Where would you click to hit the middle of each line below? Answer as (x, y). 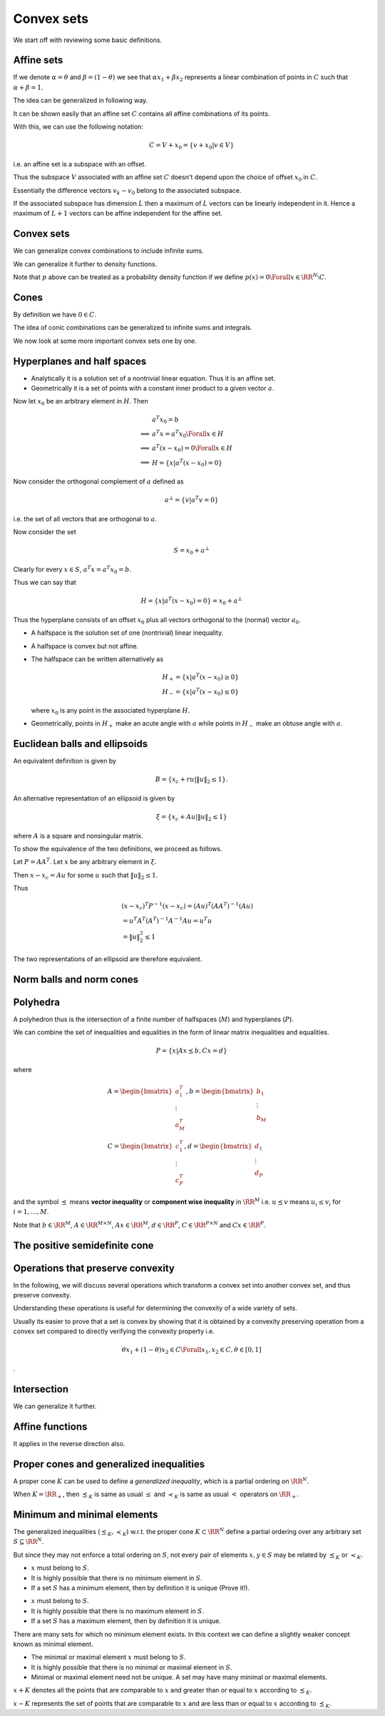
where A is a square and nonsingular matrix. (78, 836)
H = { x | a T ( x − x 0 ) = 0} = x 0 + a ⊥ (191, 601)
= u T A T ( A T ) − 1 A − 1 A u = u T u (167, 920)
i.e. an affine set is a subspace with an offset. (79, 164)
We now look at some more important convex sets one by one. (105, 341)
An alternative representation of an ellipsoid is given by (94, 798)
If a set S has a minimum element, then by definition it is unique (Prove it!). (140, 1587)
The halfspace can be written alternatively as (97, 659)
